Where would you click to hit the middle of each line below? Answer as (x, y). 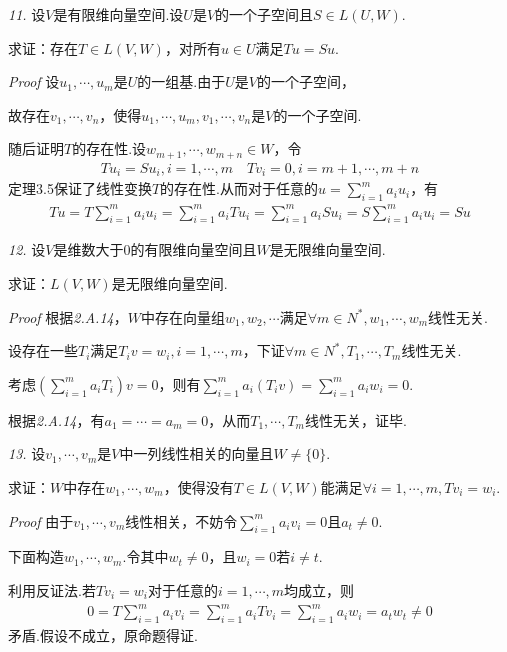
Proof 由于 (41, 520)
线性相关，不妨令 (181, 520)
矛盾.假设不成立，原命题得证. (103, 634)
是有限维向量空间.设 (118, 14)
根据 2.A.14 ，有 (56, 419)
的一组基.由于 (181, 81)
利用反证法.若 (52, 589)
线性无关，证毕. (356, 419)
